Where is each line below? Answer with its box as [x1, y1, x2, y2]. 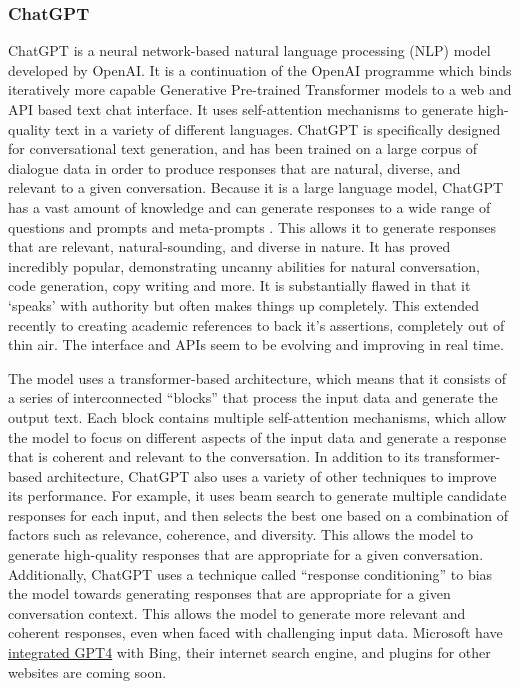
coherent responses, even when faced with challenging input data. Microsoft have [8, 622, 503, 643]
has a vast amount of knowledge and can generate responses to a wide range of [8, 196, 491, 217]
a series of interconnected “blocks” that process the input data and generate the [8, 387, 498, 408]
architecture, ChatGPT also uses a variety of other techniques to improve [46, 465, 497, 486]
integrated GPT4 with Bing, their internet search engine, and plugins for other [8, 642, 491, 663]
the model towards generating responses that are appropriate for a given [8, 583, 451, 604]
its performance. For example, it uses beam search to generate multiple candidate [8, 485, 507, 506]
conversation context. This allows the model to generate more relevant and [8, 602, 466, 623]
